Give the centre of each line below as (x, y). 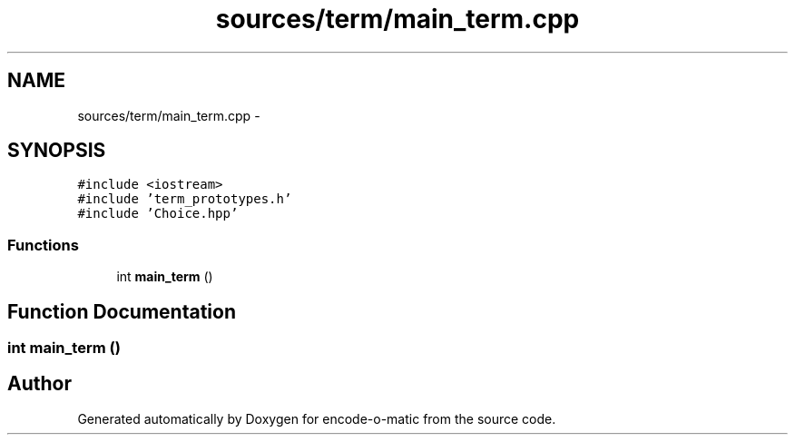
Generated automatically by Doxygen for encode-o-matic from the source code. (317, 418)
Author (39, 384)
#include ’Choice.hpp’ (158, 214)
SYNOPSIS (57, 151)
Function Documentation (122, 311)
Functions (43, 245)
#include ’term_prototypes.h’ (185, 199)
